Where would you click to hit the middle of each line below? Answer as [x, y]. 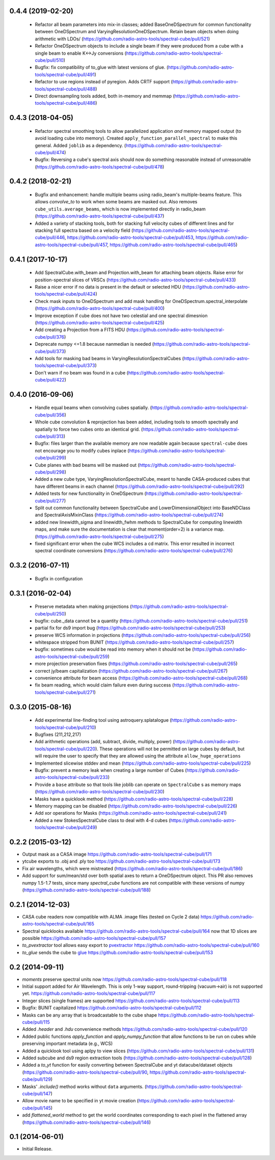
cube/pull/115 [36, 1022]
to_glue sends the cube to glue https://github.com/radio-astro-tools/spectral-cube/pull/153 [118, 952]
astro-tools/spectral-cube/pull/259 [71, 656]
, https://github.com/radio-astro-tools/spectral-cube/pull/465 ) [172, 245]
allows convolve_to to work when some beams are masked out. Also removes [116, 202]
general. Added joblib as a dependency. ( [80, 145]
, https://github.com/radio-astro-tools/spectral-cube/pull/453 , [129, 238]
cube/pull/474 [50, 152]
